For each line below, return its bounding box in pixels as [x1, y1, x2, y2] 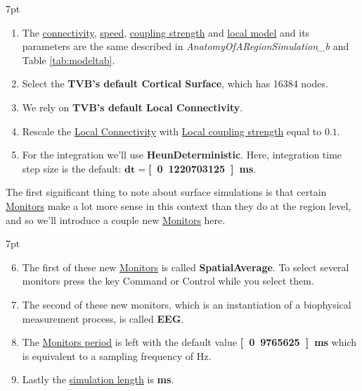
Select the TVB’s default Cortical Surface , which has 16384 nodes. [22, 76, 328, 91]
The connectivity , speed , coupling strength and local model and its [22, 25, 310, 39]
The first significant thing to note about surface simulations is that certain [6, 185, 327, 199]
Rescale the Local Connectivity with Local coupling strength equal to [22, 123, 322, 138]
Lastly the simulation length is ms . [22, 372, 174, 387]
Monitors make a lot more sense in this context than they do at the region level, [6, 198, 351, 213]
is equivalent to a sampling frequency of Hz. [22, 348, 212, 363]
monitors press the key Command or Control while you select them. [22, 273, 314, 288]
